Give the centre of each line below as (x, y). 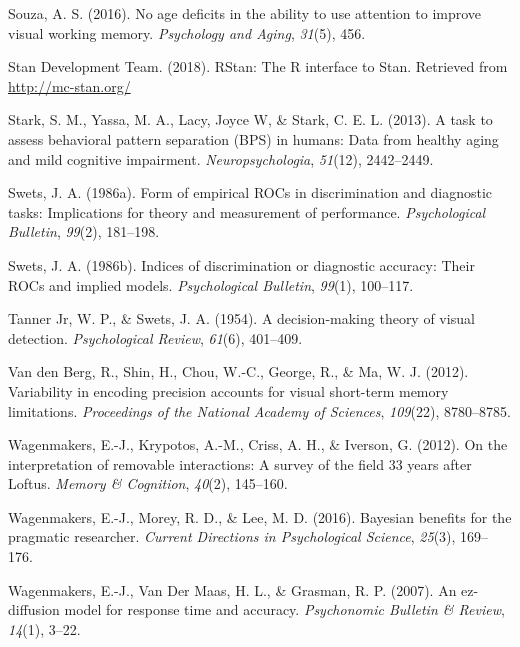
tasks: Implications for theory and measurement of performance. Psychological (247, 211)
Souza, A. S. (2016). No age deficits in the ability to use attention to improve (245, 13)
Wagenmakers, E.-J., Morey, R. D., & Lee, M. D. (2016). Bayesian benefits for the (260, 516)
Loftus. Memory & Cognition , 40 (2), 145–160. (148, 483)
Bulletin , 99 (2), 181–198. (84, 231)
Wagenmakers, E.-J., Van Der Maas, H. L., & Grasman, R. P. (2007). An (232, 589)
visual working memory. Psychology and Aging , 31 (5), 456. (187, 32)
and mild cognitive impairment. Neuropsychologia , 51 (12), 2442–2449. (221, 158)
